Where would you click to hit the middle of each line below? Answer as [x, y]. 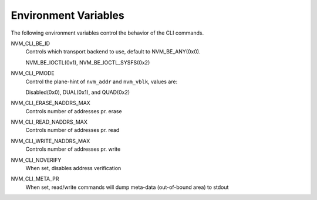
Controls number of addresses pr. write [73, 149]
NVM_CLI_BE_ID [30, 43]
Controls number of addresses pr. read [72, 130]
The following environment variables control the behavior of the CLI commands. [107, 33]
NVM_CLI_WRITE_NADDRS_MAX [50, 141]
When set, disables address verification [73, 168]
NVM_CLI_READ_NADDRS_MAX [49, 122]
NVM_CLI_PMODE [33, 73]
